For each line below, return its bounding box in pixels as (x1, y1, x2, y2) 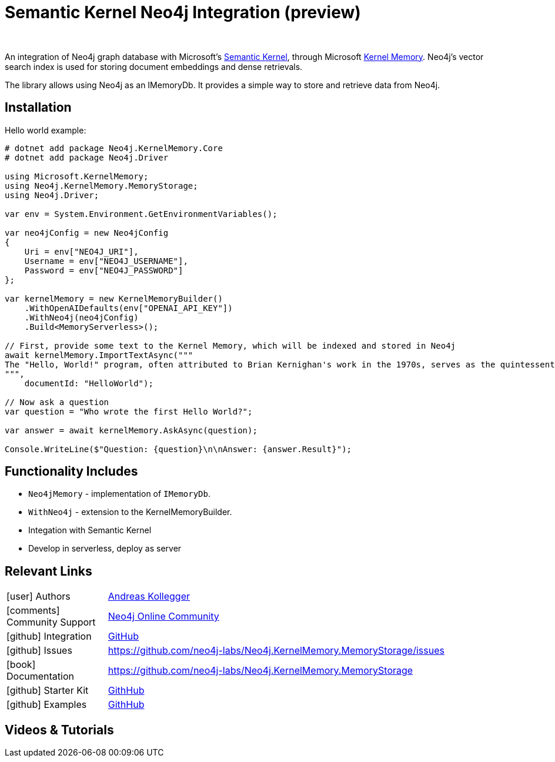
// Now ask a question (5, 397, 109, 407)
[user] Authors (6, 590, 71, 603)
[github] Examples (6, 698, 87, 711)
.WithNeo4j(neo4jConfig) (24, 312, 139, 322)
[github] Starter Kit (6, 684, 89, 697)
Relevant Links (5, 563, 92, 579)
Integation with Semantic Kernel (28, 525, 152, 536)
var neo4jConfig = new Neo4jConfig (5, 228, 169, 238)
